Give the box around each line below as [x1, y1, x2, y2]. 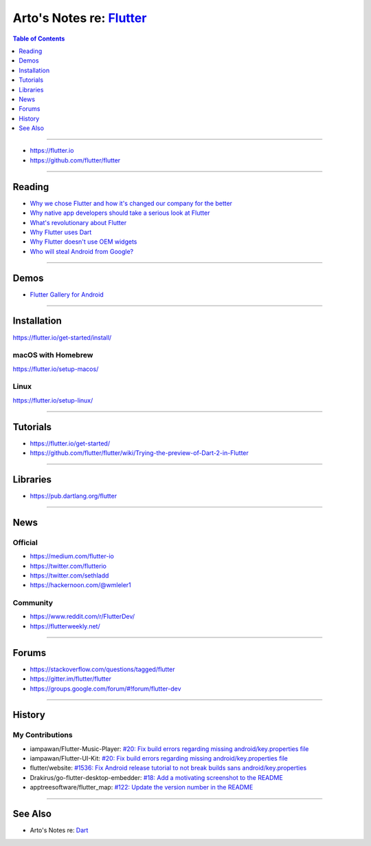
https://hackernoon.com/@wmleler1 [30, 581, 132, 589]
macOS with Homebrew [12, 350, 93, 360]
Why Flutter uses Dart [30, 228, 92, 236]
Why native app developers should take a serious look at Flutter [30, 209, 210, 217]
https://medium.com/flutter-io [30, 552, 115, 560]
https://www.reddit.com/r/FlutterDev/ [30, 613, 135, 621]
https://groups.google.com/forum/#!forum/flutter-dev [30, 684, 181, 692]
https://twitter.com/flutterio [30, 562, 106, 570]
